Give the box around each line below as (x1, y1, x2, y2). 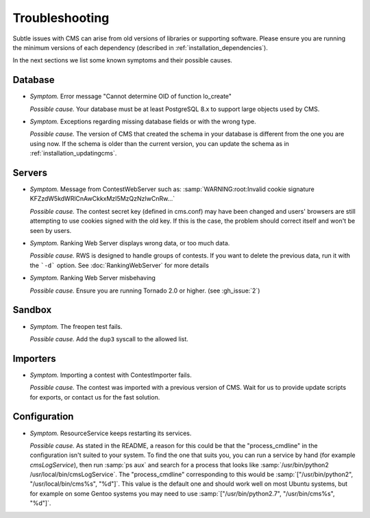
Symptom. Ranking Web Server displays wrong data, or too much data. (29, 239, 230, 247)
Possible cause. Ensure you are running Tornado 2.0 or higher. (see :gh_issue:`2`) (29, 286, 260, 295)
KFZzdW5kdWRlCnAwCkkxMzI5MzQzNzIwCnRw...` (29, 195, 175, 203)
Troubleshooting (12, 10, 110, 25)
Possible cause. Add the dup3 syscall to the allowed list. (29, 334, 188, 343)
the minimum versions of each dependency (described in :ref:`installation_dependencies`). (12, 43, 269, 51)
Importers (12, 353, 56, 365)
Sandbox (12, 304, 52, 316)
